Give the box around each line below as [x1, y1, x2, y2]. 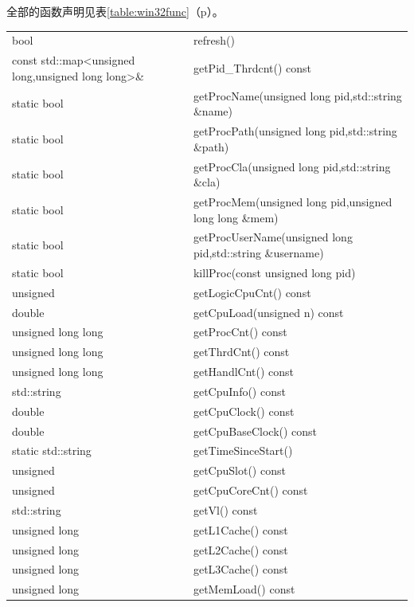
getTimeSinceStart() [193, 442, 293, 459]
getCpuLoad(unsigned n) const [193, 303, 344, 320]
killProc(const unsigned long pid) [193, 264, 356, 280]
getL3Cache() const [193, 561, 288, 578]
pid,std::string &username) [193, 244, 324, 260]
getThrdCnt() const [193, 343, 290, 360]
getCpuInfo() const [193, 382, 286, 399]
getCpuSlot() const [193, 462, 286, 479]
